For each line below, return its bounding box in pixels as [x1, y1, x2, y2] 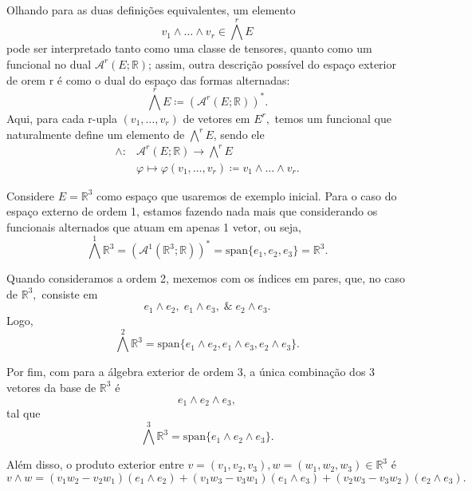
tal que [6, 404, 41, 421]
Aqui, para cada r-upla [6, 109, 117, 126]
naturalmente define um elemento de [6, 125, 185, 142]
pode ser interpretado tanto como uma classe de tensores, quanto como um [6, 40, 372, 57]
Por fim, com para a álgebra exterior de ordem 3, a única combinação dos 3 [6, 363, 376, 380]
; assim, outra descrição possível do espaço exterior [148, 55, 396, 72]
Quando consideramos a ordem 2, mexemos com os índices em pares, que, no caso [6, 270, 405, 287]
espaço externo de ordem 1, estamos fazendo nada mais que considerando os [6, 203, 378, 220]
